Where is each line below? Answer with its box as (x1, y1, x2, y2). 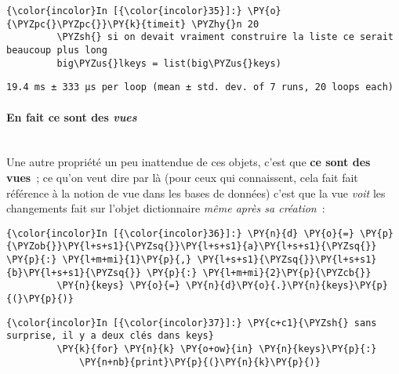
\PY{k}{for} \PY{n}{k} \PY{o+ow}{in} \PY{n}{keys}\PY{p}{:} (56, 343, 377, 354)
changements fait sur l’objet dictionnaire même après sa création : (6, 200, 325, 216)
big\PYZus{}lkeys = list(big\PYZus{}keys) (56, 57, 281, 69)
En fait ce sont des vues (6, 108, 137, 125)
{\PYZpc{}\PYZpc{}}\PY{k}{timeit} (6, 18, 187, 30)
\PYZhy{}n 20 (191, 18, 259, 30)
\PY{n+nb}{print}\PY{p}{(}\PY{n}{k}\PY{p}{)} (79, 356, 321, 368)
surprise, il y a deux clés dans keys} (6, 330, 214, 342)
